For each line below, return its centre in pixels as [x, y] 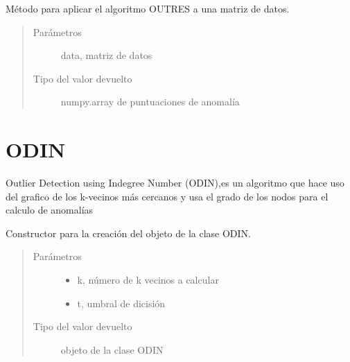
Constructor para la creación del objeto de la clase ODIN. [128, 233]
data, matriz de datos [106, 55]
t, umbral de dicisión [121, 303]
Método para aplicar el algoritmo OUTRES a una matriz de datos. [148, 8]
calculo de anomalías [50, 210]
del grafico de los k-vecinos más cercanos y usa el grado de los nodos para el [167, 196]
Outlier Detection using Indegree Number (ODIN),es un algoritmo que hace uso [175, 183]
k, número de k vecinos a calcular [148, 280]
